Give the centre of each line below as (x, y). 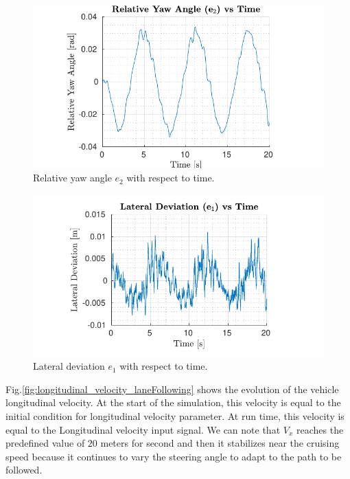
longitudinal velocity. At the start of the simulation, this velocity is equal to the (173, 402)
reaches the (320, 429)
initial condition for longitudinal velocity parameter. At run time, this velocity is (175, 415)
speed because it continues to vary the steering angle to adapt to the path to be (174, 456)
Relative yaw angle (72, 178)
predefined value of (45, 443)
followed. (24, 470)
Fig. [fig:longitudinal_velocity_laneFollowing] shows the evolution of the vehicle (172, 389)
